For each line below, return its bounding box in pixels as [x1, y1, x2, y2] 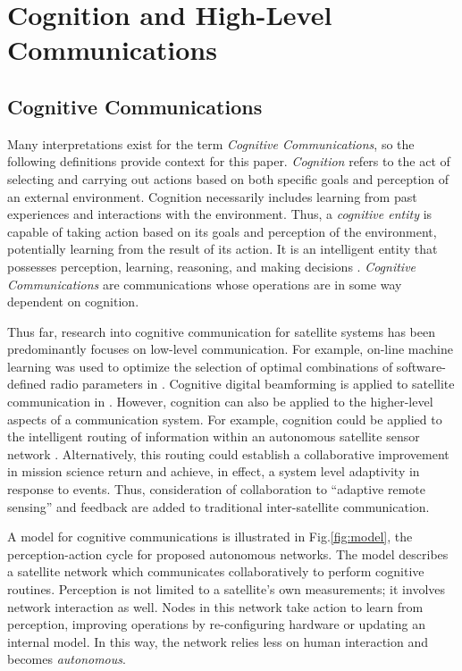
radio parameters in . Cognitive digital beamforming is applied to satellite [50, 374, 455, 393]
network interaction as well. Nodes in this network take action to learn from [7, 597, 424, 616]
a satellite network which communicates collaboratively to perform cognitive [7, 562, 424, 581]
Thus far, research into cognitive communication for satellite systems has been [7, 322, 435, 340]
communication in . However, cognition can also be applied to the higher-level [7, 392, 433, 411]
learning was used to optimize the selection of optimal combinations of [7, 356, 393, 375]
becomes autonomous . [7, 650, 126, 668]
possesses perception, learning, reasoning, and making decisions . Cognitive [7, 256, 416, 275]
